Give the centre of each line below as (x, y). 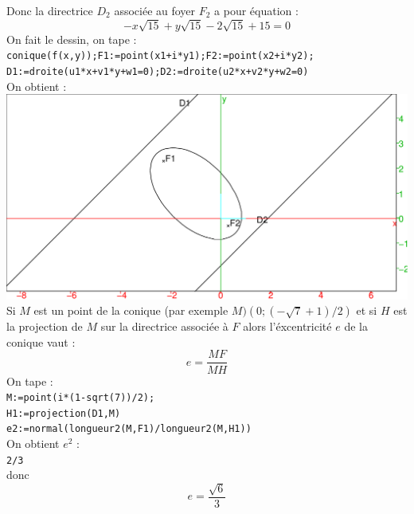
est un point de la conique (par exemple (131, 310)
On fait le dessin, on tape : (72, 39)
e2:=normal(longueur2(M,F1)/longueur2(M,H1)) (129, 429)
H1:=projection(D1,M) (64, 413)
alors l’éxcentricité (287, 326)
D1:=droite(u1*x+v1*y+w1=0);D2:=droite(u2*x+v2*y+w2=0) (158, 72)
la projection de (45, 326)
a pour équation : (256, 10)
